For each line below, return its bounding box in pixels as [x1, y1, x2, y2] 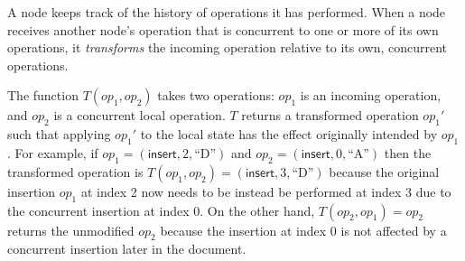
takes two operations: [157, 86, 274, 105]
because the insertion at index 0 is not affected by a [160, 220, 447, 239]
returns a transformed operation [241, 106, 419, 125]
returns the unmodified [7, 220, 135, 239]
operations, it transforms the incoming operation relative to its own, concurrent [7, 38, 448, 57]
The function [7, 86, 79, 105]
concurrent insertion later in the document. [7, 239, 246, 258]
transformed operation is [7, 162, 144, 181]
